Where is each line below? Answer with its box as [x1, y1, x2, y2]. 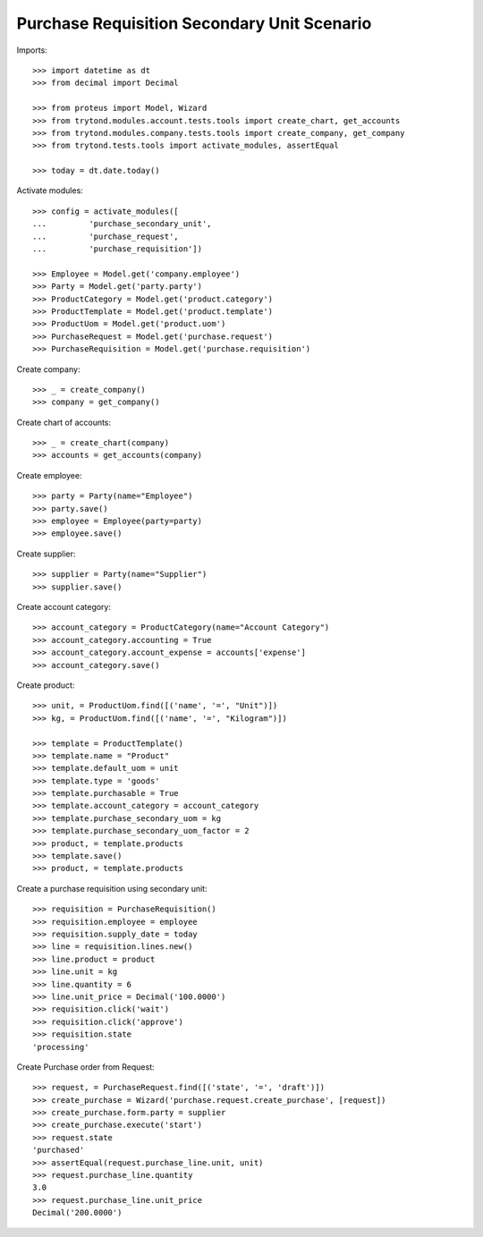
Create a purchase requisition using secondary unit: [16, 883, 208, 894]
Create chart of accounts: [16, 417, 112, 428]
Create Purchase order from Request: [16, 1061, 156, 1072]
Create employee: [16, 470, 82, 480]
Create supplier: [16, 548, 76, 559]
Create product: [16, 680, 75, 691]
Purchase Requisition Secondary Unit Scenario [16, 13, 372, 33]
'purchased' [32, 1145, 85, 1156]
